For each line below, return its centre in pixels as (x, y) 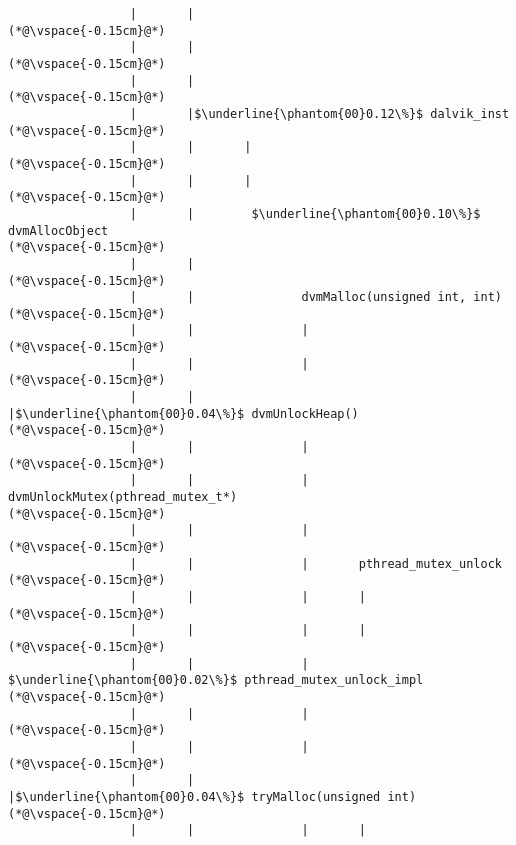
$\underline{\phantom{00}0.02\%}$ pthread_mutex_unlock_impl (216, 680)
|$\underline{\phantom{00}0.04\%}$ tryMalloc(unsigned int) (212, 796)
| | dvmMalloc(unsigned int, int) (315, 297)
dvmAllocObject (58, 230)
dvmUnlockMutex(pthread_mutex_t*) (123, 497)
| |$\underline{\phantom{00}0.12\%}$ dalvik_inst (319, 113)
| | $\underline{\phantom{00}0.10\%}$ (305, 213)
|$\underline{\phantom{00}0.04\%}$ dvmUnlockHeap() (183, 413)
